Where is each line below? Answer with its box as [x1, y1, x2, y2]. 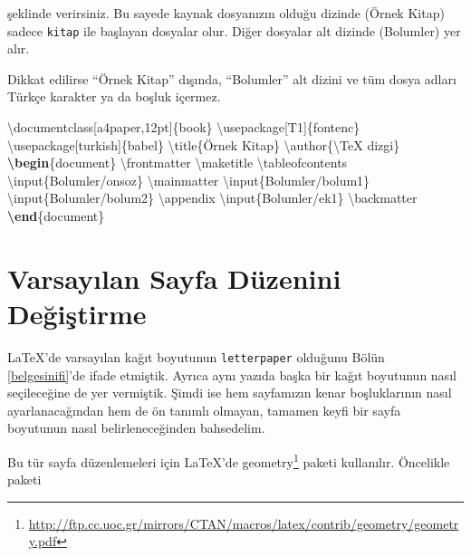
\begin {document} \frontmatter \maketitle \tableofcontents [7, 153, 348, 172]
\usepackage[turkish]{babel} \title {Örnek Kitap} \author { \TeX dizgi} [7, 135, 400, 154]
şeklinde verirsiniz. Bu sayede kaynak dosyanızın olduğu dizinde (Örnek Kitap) [7, 4, 445, 22]
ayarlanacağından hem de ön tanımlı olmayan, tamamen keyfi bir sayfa [7, 400, 401, 419]
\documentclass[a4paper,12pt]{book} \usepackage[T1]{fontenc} [7, 118, 360, 137]
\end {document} [7, 206, 105, 225]
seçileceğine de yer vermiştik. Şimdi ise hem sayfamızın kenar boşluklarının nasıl [7, 383, 452, 402]
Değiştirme [7, 294, 147, 331]
